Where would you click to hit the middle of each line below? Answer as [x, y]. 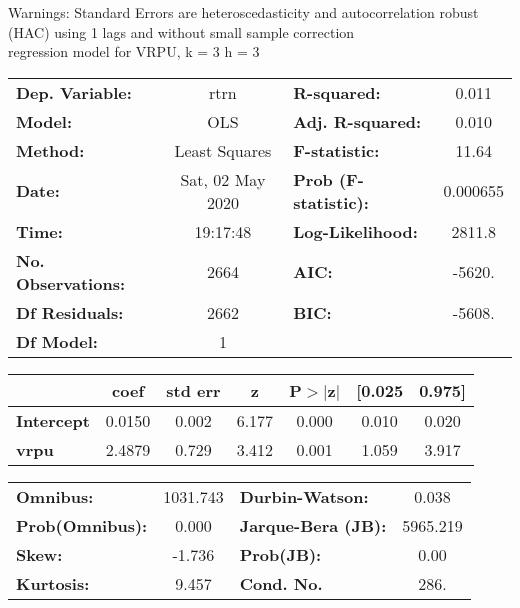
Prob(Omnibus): [82, 525]
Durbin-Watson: [304, 496]
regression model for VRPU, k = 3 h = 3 [134, 51]
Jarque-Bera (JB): [313, 525]
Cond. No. [281, 583]
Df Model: [57, 341]
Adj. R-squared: [357, 121]
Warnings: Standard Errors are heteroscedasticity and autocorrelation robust [243, 12]
